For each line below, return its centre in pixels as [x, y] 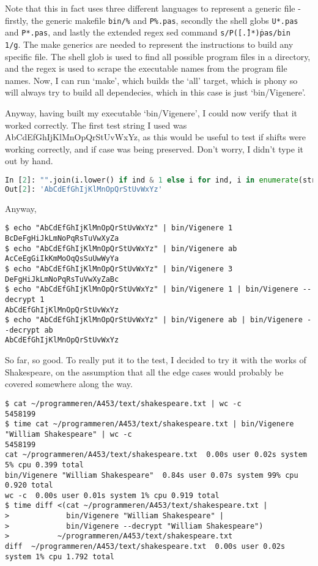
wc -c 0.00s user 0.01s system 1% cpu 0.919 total [112, 495]
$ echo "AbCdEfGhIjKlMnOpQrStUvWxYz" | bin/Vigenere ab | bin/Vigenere [154, 320]
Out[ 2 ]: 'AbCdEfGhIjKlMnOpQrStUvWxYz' [84, 189]
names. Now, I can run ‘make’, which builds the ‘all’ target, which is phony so [151, 80]
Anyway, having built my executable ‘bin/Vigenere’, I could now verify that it [151, 112]
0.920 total [29, 485]
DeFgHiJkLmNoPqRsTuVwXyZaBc [62, 279]
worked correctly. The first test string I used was [96, 125]
